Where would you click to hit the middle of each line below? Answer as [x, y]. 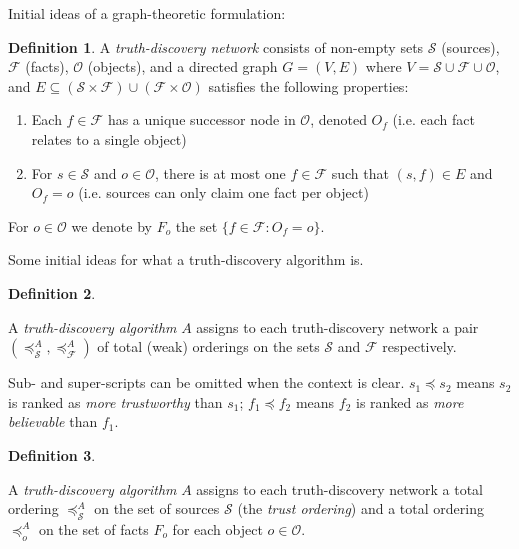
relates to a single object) [109, 138]
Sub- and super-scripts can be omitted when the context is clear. [206, 382]
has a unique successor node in [201, 119]
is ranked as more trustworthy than [115, 401]
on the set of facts [93, 528]
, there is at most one [220, 172]
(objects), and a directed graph [182, 66]
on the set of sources [157, 508]
